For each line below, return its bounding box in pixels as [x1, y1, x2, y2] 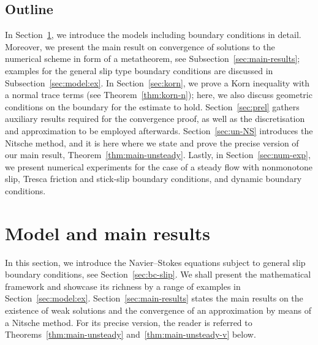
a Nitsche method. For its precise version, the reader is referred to [5, 316, 252, 328]
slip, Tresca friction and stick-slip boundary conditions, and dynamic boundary [5, 172, 302, 185]
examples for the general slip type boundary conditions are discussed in [5, 64, 273, 77]
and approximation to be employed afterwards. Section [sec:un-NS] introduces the [5, 124, 313, 137]
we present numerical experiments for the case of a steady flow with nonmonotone [5, 160, 313, 173]
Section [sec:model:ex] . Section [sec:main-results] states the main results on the [5, 292, 303, 305]
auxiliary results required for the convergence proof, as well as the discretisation [5, 112, 305, 125]
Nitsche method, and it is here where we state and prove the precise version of [5, 136, 299, 149]
